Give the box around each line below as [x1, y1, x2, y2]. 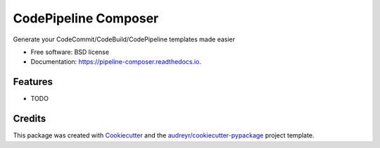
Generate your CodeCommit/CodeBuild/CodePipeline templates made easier [13, 35, 236, 43]
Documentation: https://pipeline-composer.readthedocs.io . [30, 58, 202, 66]
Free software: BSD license [30, 48, 109, 56]
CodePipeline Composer [13, 11, 159, 26]
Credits [13, 113, 46, 125]
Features [13, 76, 53, 88]
